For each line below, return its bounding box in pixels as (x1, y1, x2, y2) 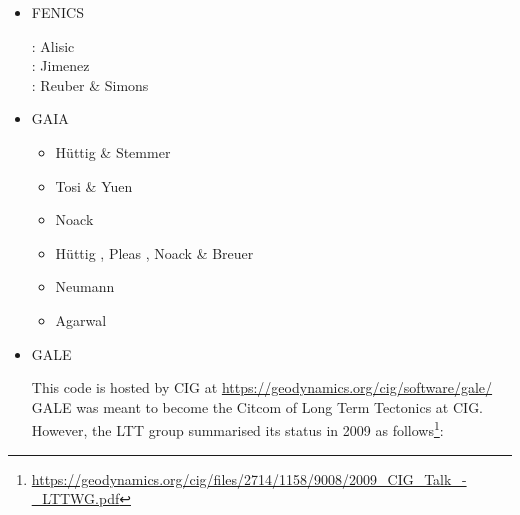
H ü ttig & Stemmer (55, 141, 171, 162)
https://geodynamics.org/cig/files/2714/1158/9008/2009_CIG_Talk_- (31, 468, 467, 489)
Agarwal (55, 309, 107, 330)
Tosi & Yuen (55, 175, 133, 196)
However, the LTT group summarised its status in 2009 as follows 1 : (31, 417, 444, 440)
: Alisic (31, 35, 75, 56)
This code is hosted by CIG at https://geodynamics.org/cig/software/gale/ (31, 377, 493, 398)
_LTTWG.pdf (31, 488, 120, 509)
